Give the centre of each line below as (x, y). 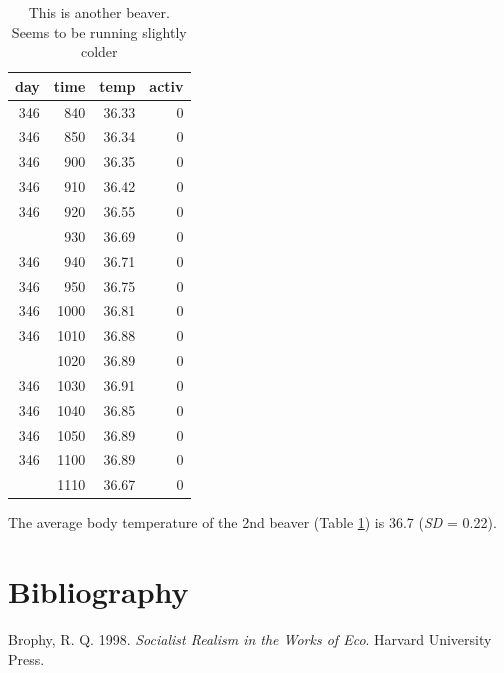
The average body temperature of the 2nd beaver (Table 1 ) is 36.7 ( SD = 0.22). (252, 522)
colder (99, 51)
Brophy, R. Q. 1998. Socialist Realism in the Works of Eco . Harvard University (250, 639)
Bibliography (98, 591)
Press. (26, 658)
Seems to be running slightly (99, 31)
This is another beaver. (99, 12)
